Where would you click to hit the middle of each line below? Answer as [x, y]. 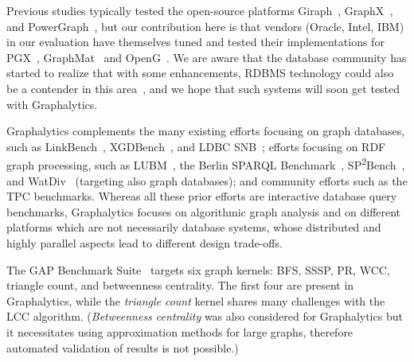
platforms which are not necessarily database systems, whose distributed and [194, 227]
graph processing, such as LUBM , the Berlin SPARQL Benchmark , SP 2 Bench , [206, 163]
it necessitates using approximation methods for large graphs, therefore [180, 331]
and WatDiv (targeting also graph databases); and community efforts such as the [207, 180]
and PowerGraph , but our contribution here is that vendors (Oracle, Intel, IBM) [205, 26]
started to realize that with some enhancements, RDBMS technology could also [200, 73]
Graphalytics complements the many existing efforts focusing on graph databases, [206, 131]
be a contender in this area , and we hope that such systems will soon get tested [203, 88]
